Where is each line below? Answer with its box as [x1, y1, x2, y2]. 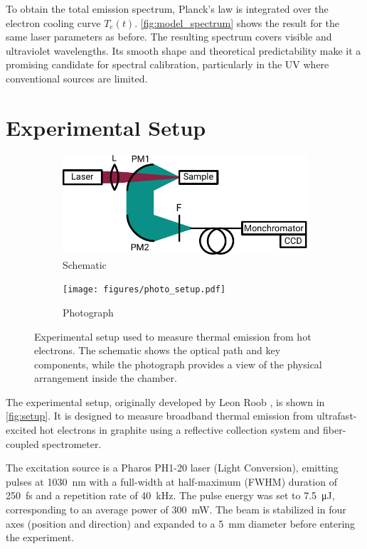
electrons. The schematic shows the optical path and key [34, 343, 281, 358]
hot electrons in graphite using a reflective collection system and [39, 422, 320, 437]
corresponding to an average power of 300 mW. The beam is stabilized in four [6, 502, 346, 517]
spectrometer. [42, 436, 102, 451]
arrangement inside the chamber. [34, 371, 177, 385]
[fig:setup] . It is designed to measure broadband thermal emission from [6, 408, 314, 423]
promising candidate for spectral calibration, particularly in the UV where [6, 57, 329, 72]
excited [6, 422, 37, 437]
